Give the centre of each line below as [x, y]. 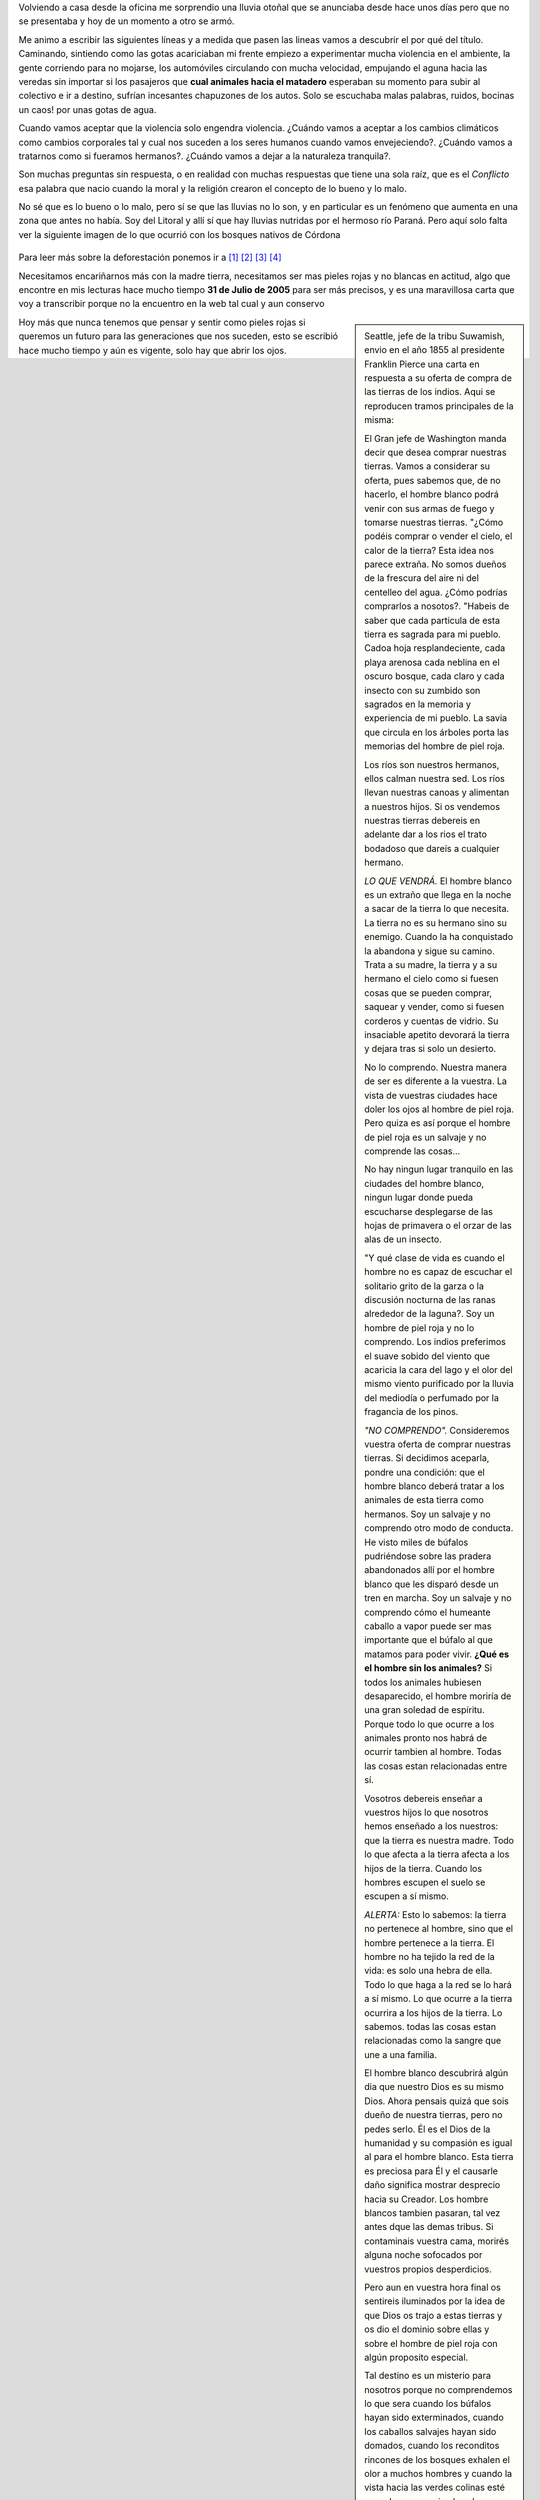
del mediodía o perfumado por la [432, 1397]
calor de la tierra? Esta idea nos [429, 550]
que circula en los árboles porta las [437, 732]
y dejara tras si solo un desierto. [430, 1049]
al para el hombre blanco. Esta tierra [439, 2157]
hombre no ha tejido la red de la [429, 1956]
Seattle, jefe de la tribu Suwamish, [434, 336]
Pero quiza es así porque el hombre [437, 1123]
